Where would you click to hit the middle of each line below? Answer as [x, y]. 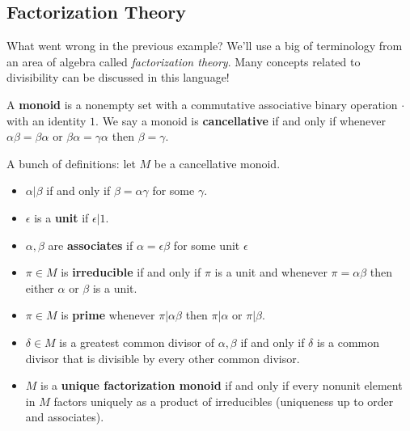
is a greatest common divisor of [137, 342]
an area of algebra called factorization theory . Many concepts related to [184, 61]
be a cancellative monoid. [217, 163]
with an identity [46, 120]
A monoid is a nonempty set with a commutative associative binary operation [202, 104]
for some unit [207, 245]
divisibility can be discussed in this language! [118, 77]
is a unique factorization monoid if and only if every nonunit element [222, 385]
